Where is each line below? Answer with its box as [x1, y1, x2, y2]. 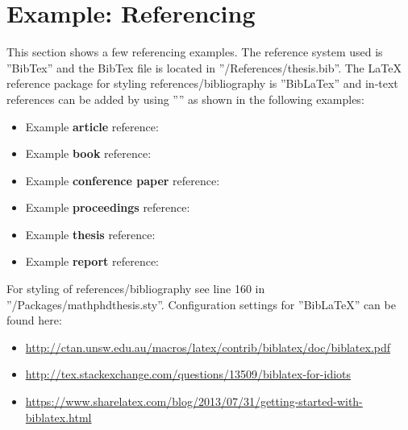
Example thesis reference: [25, 225, 156, 242]
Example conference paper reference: [25, 172, 220, 188]
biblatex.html [25, 408, 92, 425]
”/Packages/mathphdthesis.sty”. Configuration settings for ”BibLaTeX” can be [6, 296, 396, 312]
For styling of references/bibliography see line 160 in [6, 280, 265, 297]
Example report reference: [25, 253, 159, 270]
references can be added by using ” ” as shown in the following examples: [6, 90, 364, 107]
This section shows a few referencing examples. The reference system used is [6, 43, 383, 60]
